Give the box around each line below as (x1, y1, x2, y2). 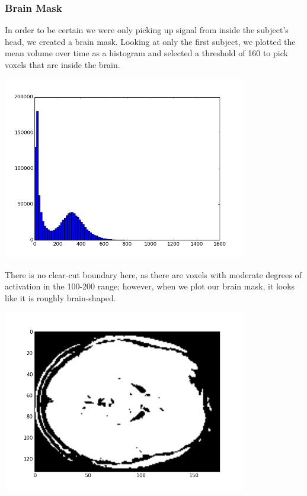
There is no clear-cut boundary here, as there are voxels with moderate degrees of (5, 268, 302, 281)
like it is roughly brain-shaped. (5, 291, 116, 304)
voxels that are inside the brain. (5, 59, 120, 70)
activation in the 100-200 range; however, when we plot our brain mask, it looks (5, 280, 295, 292)
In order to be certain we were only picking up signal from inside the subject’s (5, 24, 289, 36)
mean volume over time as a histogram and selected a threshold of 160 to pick (5, 47, 288, 59)
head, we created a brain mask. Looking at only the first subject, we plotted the (5, 35, 296, 47)
